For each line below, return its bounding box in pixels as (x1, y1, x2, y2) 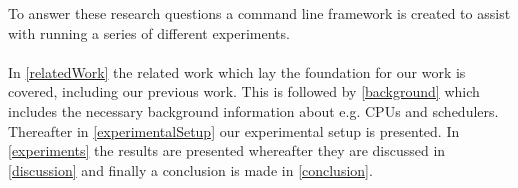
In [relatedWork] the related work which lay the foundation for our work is (8, 61, 466, 82)
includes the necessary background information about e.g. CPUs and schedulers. (8, 100, 499, 121)
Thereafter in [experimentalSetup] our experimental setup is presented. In (8, 120, 460, 141)
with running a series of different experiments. (8, 22, 290, 43)
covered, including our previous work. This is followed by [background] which (8, 81, 480, 102)
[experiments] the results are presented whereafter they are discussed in (8, 140, 446, 161)
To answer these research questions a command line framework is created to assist (8, 3, 511, 23)
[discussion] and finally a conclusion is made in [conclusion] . (8, 159, 373, 180)
